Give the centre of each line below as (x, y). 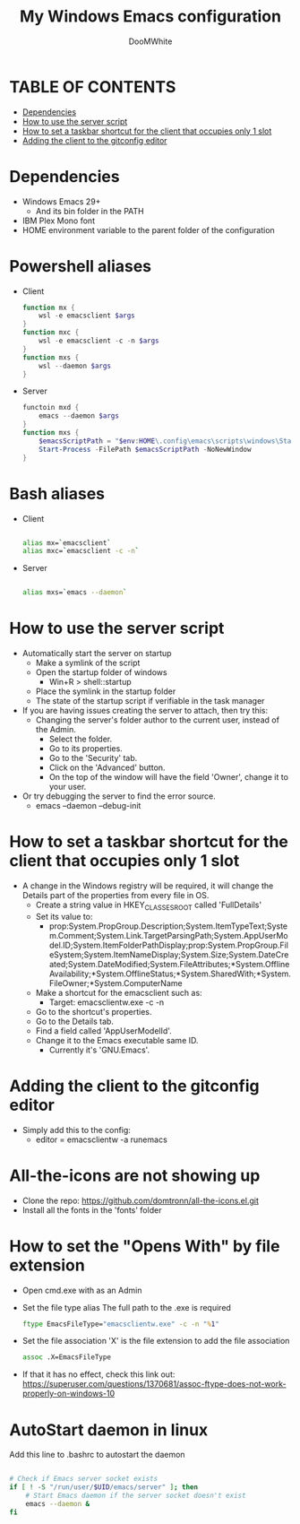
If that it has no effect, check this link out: (99, 1374)
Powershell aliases (81, 266)
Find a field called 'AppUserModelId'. (103, 1030)
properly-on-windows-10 (68, 1394)
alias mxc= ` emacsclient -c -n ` (81, 551)
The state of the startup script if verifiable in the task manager (150, 701)
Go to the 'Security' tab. (93, 758)
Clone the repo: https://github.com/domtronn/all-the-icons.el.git (141, 1200)
